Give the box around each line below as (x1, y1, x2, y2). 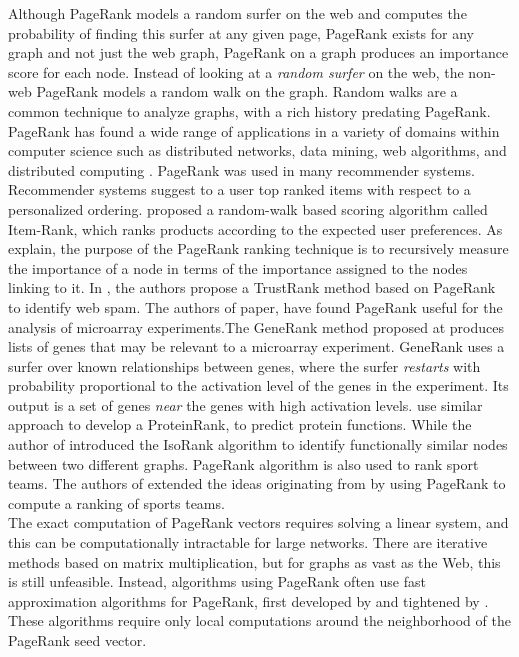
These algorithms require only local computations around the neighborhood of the (8, 610, 511, 631)
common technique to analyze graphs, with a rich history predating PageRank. (8, 100, 491, 121)
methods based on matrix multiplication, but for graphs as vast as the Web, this (8, 551, 501, 572)
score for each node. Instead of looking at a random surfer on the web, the (8, 61, 464, 82)
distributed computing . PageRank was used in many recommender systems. (8, 159, 475, 180)
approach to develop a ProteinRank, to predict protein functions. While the (8, 414, 472, 435)
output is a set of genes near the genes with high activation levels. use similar (8, 394, 483, 415)
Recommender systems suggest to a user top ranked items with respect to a (8, 179, 471, 200)
